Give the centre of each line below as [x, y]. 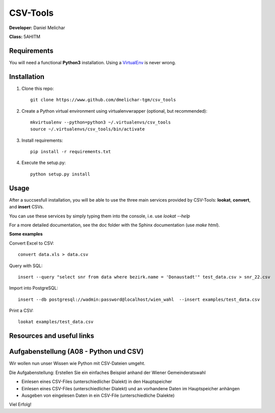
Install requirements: [42, 140]
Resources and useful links [52, 336]
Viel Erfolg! [20, 405]
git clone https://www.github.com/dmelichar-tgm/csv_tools [103, 100]
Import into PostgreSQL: [34, 288]
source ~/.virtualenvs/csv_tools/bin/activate [88, 129]
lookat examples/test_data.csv [56, 322]
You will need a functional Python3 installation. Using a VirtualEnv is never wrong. [93, 62]
